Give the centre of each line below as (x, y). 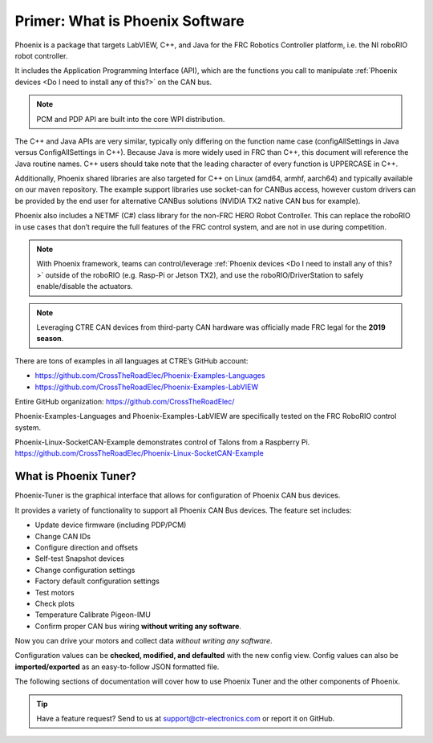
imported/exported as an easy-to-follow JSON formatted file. (117, 667)
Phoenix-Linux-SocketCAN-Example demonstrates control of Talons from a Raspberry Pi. (162, 442)
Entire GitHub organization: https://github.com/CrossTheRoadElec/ (125, 401)
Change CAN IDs (63, 536)
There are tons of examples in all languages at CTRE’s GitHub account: (132, 360)
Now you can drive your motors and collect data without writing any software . (144, 641)
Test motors (55, 592)
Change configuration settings (85, 570)
